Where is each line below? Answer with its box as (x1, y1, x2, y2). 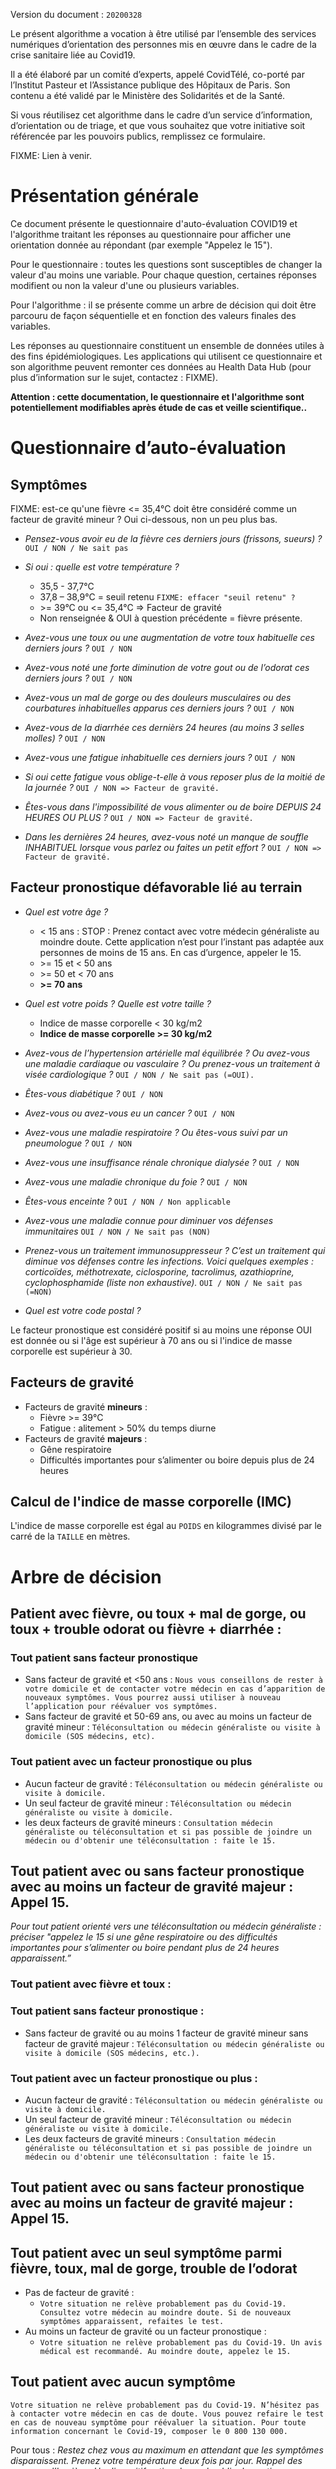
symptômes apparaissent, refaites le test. (39, 2317, 225, 2327)
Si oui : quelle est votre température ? (24, 560, 180, 573)
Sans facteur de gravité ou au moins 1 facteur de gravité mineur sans (24, 2027, 309, 2039)
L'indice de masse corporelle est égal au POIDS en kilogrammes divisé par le (10, 1520, 323, 1532)
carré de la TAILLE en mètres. (10, 1530, 131, 1543)
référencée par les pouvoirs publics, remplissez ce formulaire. (10, 130, 266, 142)
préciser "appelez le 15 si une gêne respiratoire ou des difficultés (10, 1931, 278, 1943)
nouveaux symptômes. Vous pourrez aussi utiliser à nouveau (24, 1693, 281, 1703)
